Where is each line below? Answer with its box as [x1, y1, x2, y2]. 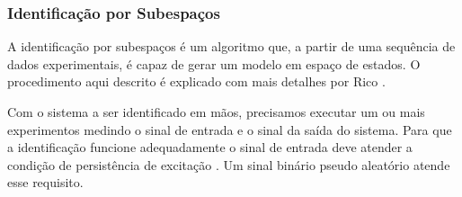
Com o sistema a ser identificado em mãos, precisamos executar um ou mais [7, 103, 425, 121]
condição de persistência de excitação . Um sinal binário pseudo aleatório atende [7, 155, 450, 174]
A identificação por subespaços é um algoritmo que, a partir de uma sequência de [7, 37, 456, 56]
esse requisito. [7, 173, 84, 192]
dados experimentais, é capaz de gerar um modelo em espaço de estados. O [7, 54, 421, 73]
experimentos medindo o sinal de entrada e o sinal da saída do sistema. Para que [7, 120, 452, 139]
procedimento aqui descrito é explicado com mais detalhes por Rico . [7, 72, 386, 91]
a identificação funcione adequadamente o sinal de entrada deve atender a [7, 138, 413, 157]
